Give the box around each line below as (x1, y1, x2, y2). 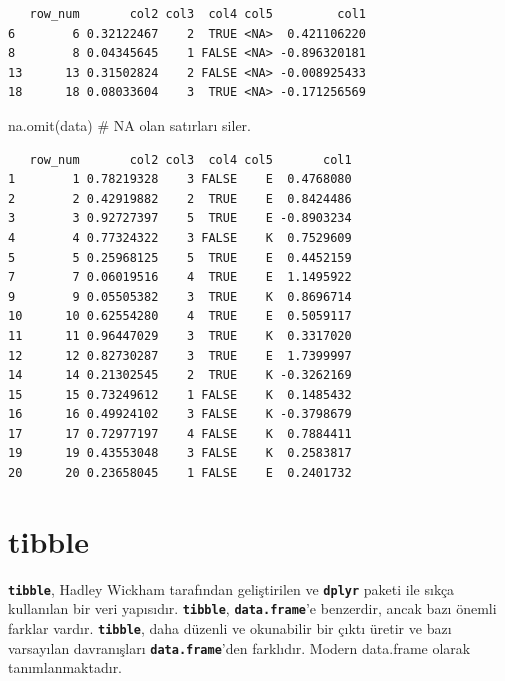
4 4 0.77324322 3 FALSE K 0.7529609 (8, 230, 352, 245)
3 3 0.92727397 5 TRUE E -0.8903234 (8, 211, 352, 226)
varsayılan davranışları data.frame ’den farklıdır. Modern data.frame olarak (8, 637, 471, 658)
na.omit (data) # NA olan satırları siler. (8, 114, 251, 135)
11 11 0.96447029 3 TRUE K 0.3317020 (8, 328, 352, 343)
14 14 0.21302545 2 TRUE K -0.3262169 (8, 368, 352, 383)
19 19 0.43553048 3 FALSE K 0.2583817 (8, 446, 352, 461)
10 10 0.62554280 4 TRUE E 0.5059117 (8, 309, 352, 324)
